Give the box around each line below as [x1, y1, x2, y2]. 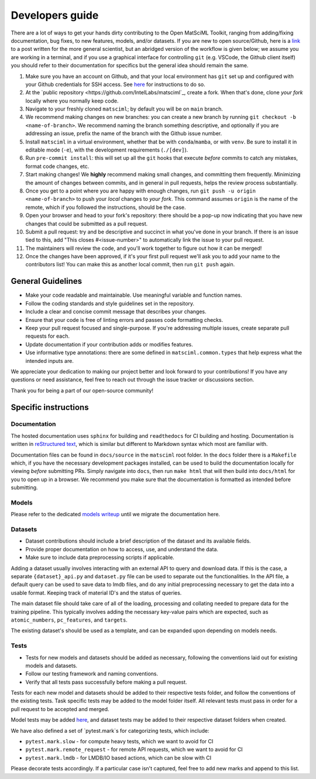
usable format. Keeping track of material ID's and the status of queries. [11, 589, 182, 596]
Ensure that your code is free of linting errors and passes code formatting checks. [25, 316, 224, 323]
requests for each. [25, 332, 70, 339]
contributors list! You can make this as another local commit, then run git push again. [25, 261, 235, 268]
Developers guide [11, 9, 99, 22]
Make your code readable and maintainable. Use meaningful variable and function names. [25, 291, 242, 298]
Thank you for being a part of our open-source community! [11, 387, 153, 394]
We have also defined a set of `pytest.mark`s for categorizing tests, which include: [11, 727, 209, 734]
